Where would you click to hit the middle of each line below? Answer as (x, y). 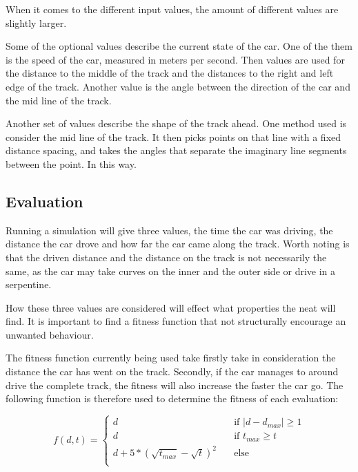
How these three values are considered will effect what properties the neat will (171, 307)
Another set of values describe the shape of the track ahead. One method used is (176, 123)
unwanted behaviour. (50, 334)
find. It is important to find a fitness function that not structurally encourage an (176, 321)
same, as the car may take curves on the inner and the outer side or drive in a (171, 271)
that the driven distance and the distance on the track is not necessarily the (166, 257)
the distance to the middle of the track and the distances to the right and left (170, 73)
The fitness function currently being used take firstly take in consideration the (171, 358)
